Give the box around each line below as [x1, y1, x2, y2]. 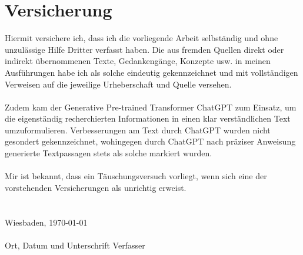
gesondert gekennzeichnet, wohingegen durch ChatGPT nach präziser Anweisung [5, 135, 296, 147]
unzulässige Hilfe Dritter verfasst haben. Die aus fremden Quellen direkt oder [5, 43, 284, 55]
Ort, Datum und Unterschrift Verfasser [5, 239, 145, 251]
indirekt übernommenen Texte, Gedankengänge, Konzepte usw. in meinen [5, 55, 271, 67]
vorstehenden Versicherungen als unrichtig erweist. [5, 181, 187, 193]
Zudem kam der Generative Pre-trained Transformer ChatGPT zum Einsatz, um [5, 100, 297, 113]
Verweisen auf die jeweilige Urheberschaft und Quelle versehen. [5, 78, 232, 90]
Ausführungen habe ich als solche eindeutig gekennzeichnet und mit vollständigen [5, 66, 298, 78]
